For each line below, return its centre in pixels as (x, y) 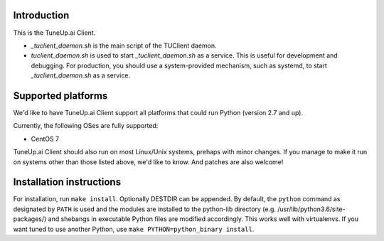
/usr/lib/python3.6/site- (311, 209)
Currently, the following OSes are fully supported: (86, 126)
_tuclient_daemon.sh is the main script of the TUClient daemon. (124, 45)
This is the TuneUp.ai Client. (54, 33)
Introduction (41, 15)
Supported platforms (60, 96)
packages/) (30, 219)
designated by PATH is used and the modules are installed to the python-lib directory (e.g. (145, 209)
